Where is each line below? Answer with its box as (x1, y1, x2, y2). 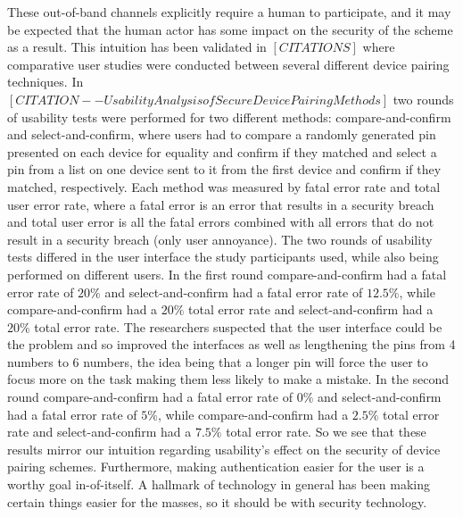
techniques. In (7, 72, 84, 91)
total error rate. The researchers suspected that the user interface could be (34, 317, 442, 336)
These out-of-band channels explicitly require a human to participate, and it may (7, 3, 451, 21)
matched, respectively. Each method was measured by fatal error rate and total (7, 177, 441, 196)
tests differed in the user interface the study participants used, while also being (7, 247, 439, 266)
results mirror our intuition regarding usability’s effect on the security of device (7, 439, 441, 458)
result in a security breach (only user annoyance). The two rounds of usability (7, 229, 433, 248)
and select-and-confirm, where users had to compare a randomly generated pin (7, 125, 436, 144)
